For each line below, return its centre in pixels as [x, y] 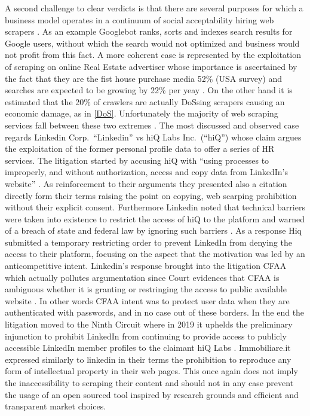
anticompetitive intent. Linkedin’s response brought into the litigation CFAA [146, 266]
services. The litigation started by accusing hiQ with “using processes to [137, 160]
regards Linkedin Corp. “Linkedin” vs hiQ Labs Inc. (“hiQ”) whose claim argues [153, 137]
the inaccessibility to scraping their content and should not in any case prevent [149, 383]
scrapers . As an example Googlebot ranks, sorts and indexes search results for [149, 31]
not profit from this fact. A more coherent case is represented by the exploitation [153, 55]
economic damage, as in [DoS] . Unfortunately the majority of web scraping [142, 113]
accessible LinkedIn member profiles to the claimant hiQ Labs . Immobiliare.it [148, 348]
